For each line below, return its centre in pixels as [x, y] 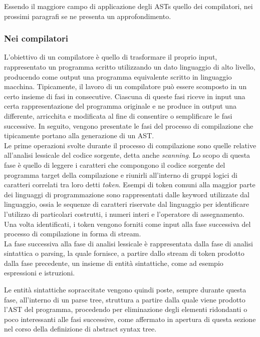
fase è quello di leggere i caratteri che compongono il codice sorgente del [115, 164]
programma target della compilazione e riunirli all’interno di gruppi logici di [121, 175]
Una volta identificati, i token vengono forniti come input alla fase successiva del [127, 224]
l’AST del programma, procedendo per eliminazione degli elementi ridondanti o [126, 309]
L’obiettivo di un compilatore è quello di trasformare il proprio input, [111, 57]
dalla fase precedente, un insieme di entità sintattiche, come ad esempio [114, 263]
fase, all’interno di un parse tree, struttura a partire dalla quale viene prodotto [125, 299]
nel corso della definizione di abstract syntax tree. [80, 329]
